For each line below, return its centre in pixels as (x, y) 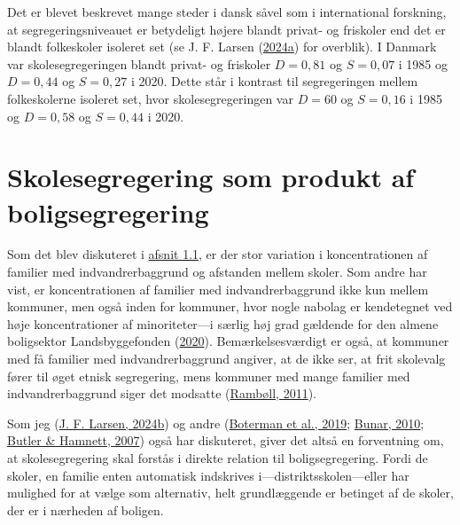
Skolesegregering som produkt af (211, 177)
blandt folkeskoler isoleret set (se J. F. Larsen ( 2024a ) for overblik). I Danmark (222, 47)
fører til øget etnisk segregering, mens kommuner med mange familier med (209, 376)
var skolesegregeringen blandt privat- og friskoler (139, 63)
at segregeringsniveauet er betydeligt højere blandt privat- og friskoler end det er (226, 29)
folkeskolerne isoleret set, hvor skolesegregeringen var (150, 98)
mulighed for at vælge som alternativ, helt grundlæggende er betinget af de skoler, (230, 493)
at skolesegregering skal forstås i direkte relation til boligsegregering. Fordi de (218, 458)
